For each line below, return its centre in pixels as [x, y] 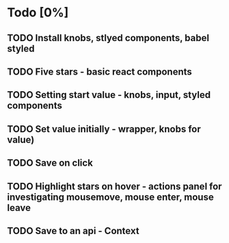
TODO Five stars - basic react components [100, 72]
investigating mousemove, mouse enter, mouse [110, 197]
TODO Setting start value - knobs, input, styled [109, 95]
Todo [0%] [38, 13]
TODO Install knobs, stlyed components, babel [108, 38]
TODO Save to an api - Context [73, 231]
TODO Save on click [50, 163]
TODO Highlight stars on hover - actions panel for [114, 186]
